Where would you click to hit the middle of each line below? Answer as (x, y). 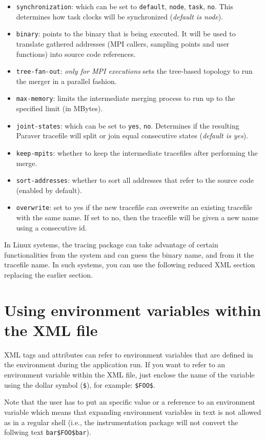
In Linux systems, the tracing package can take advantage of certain (111, 245)
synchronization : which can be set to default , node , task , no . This (125, 6)
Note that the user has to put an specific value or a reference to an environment (130, 402)
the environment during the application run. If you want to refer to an (115, 364)
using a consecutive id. (52, 227)
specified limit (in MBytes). (59, 108)
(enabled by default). (49, 190)
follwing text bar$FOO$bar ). (48, 432)
